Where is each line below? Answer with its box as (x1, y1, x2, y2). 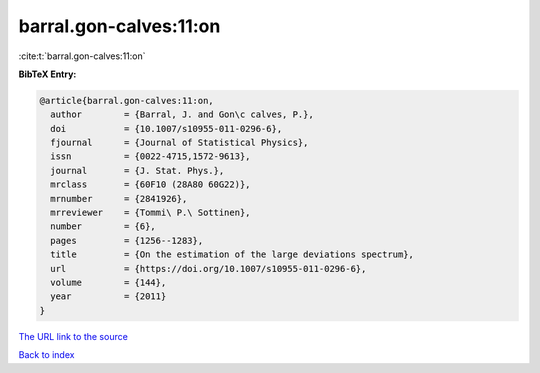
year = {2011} (50, 291, 167, 302)
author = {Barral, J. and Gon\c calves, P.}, (50, 109, 314, 120)
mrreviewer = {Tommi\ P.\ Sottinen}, (50, 207, 251, 219)
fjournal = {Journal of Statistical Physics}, (50, 137, 309, 149)
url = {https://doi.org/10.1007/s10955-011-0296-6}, (50, 263, 367, 274)
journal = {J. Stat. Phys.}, (50, 165, 225, 176)
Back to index (18, 349, 75, 361)
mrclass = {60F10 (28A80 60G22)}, (50, 179, 251, 190)
